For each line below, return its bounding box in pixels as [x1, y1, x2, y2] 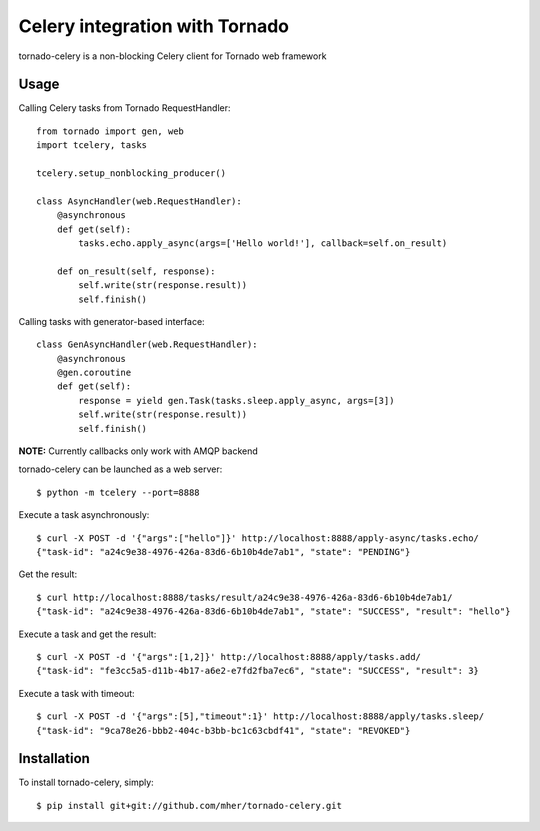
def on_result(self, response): [56, 265, 216, 277]
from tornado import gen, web [36, 125, 185, 137]
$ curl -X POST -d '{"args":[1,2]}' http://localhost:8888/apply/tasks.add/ [36, 651, 422, 662]
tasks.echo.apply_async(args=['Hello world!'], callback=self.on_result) [78, 237, 448, 249]
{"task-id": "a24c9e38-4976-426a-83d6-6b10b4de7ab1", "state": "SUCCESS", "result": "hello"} [36, 606, 511, 617]
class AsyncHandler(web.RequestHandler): [36, 195, 242, 207]
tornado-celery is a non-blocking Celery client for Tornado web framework [18, 50, 327, 62]
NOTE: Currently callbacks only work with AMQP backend [18, 445, 259, 457]
